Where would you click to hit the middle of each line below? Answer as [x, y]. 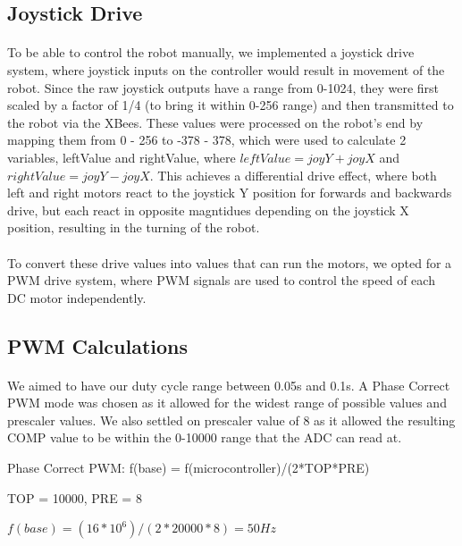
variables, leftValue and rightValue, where [122, 157]
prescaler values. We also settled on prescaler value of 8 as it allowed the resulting [231, 420]
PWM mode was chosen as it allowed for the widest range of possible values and [227, 403]
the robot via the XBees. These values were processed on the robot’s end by [215, 122]
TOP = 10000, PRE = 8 [75, 497]
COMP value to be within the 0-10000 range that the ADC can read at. [205, 437]
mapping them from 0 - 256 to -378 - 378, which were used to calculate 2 [207, 140]
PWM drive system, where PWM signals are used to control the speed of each [221, 280]
